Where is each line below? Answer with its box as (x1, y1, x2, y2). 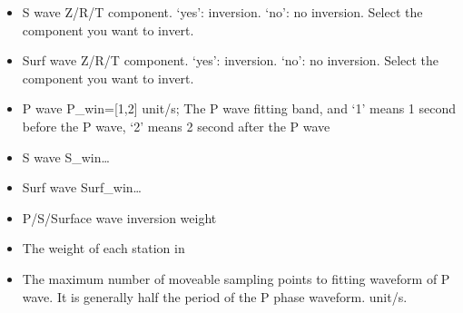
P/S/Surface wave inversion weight (22, 208, 217, 227)
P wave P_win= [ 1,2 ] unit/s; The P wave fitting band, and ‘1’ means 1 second (22, 99, 457, 118)
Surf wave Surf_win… (22, 178, 143, 197)
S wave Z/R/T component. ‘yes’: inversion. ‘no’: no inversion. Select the (22, 3, 423, 21)
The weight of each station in (22, 239, 185, 258)
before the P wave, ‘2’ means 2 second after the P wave (22, 116, 330, 135)
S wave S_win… (22, 147, 110, 166)
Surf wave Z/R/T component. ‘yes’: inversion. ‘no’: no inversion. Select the (22, 51, 439, 70)
